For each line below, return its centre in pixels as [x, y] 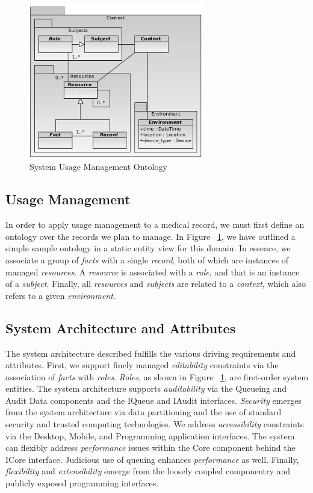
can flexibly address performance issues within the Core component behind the [150, 447]
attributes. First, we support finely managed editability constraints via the [142, 365]
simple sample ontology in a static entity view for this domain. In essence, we [148, 248]
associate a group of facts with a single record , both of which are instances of [147, 259]
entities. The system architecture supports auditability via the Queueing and [146, 388]
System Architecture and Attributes [121, 328]
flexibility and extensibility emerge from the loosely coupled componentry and [148, 471]
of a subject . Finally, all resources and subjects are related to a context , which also [156, 284]
